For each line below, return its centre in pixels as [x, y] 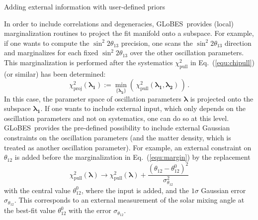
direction [238, 43]
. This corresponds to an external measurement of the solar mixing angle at [129, 200]
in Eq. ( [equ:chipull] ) [222, 62]
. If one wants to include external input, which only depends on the [143, 108]
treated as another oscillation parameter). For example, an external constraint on [128, 147]
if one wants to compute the [47, 43]
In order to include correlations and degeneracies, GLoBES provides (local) [119, 23]
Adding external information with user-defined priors [85, 6]
